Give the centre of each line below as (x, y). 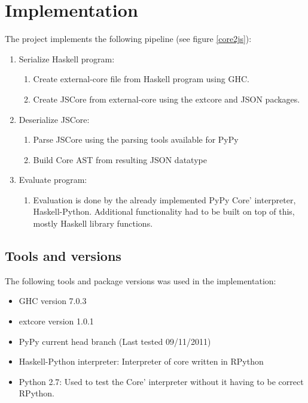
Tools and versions (63, 256)
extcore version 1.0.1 (56, 321)
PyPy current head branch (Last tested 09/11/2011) (115, 341)
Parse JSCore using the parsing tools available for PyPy (136, 139)
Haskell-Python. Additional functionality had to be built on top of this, (164, 211)
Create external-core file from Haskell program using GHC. (141, 79)
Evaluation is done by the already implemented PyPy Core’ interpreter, (164, 199)
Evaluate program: (53, 180)
